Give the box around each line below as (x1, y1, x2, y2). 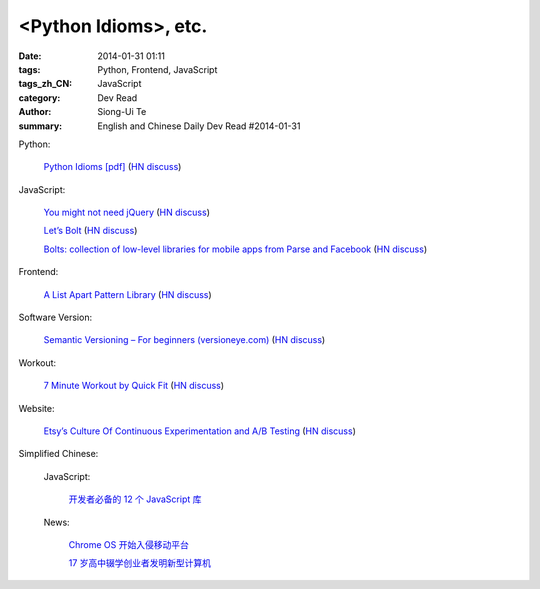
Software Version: (18, 311, 93, 324)
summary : (18, 120, 63, 132)
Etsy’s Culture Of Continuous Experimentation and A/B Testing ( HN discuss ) (43, 425, 357, 437)
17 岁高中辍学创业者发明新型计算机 (68, 557, 212, 569)
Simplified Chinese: (18, 448, 99, 460)
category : (18, 91, 61, 104)
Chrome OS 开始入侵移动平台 (68, 538, 189, 550)
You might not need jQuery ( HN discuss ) (43, 206, 210, 219)
